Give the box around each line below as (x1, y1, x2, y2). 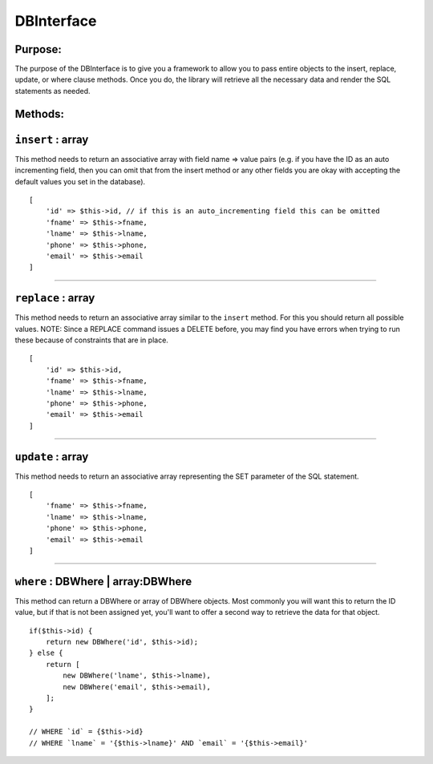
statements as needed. (14, 86, 91, 95)
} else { (29, 649, 63, 657)
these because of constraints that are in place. (14, 335, 168, 345)
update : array (14, 450, 89, 463)
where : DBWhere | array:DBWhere (14, 574, 192, 588)
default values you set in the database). (14, 176, 146, 186)
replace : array (14, 291, 95, 305)
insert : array (14, 132, 89, 146)
